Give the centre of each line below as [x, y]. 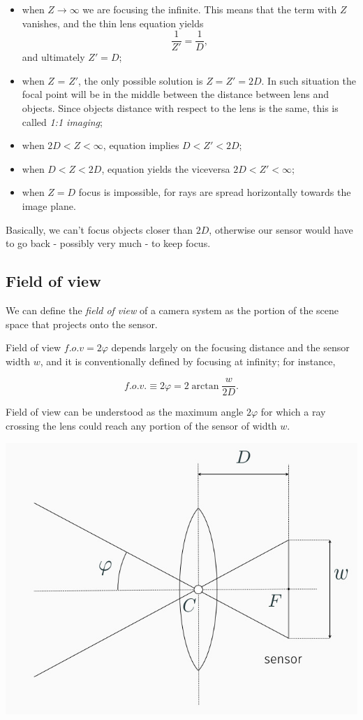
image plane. [49, 206]
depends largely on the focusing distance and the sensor [230, 347]
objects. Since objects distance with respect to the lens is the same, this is [180, 108]
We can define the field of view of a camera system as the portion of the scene [172, 310]
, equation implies [141, 145]
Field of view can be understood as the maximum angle [125, 412]
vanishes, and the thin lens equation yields [113, 23]
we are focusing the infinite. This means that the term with [210, 9]
